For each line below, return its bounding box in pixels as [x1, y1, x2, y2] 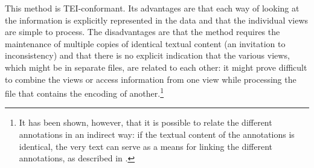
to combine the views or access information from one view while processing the [5, 73, 296, 85]
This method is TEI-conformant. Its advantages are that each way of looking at [5, 2, 300, 14]
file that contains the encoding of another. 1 [5, 85, 164, 99]
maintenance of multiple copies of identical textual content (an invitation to [5, 37, 286, 50]
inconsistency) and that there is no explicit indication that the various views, [5, 49, 290, 62]
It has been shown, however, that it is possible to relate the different [19, 116, 272, 129]
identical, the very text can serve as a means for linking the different [19, 140, 272, 152]
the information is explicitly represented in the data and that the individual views [5, 13, 309, 26]
